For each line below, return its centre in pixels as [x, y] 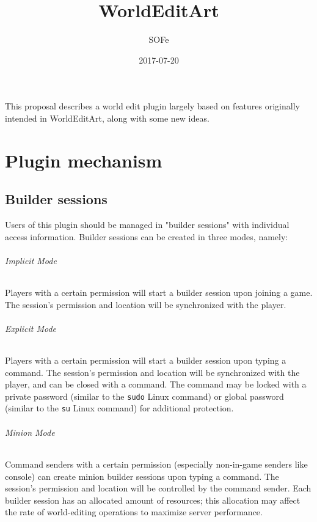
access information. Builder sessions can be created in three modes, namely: [147, 236]
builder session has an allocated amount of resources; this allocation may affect [153, 500]
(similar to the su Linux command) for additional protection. [119, 408]
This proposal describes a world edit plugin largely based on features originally [152, 106]
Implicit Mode [31, 260]
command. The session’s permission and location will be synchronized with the [152, 372]
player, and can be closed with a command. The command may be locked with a [156, 384]
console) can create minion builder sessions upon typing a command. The [142, 476]
